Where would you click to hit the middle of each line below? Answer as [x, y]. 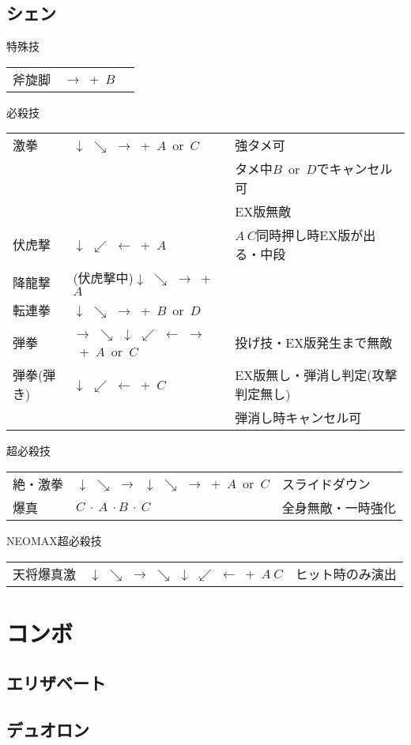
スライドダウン [326, 483]
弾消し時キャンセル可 [298, 418]
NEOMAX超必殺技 [54, 540]
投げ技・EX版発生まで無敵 [314, 343]
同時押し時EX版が [310, 235]
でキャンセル [354, 169]
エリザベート [56, 683]
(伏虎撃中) [103, 278]
